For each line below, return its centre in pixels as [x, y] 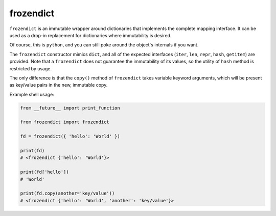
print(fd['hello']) [44, 172]
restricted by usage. [31, 68]
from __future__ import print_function [70, 108]
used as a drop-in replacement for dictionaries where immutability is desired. [90, 35]
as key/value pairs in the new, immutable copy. [59, 85]
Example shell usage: [32, 94]
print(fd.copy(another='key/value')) [67, 193]
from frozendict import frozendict [65, 122]
